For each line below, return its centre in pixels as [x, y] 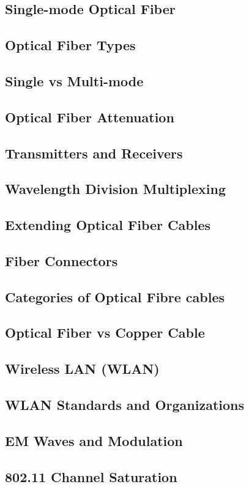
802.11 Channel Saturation [91, 476]
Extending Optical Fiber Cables [108, 225]
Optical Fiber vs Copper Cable [105, 333]
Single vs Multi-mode [74, 80]
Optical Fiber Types [70, 45]
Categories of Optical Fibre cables [115, 296]
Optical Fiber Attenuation [90, 117]
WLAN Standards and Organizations [124, 404]
